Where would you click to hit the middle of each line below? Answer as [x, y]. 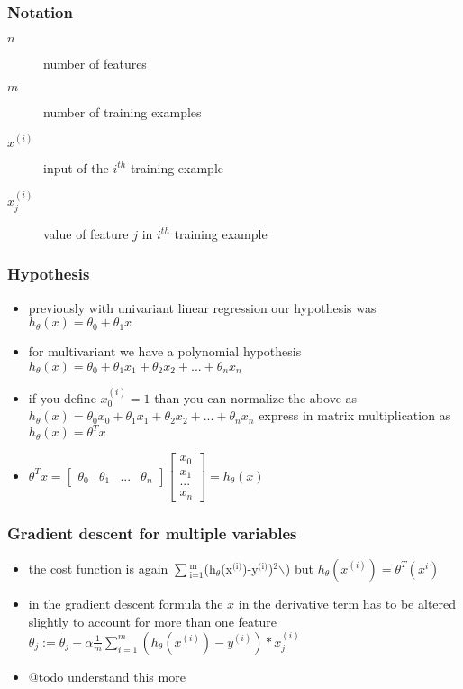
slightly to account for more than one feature [152, 621]
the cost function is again [98, 568]
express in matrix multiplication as [355, 415]
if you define [62, 397]
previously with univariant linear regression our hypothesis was [202, 307]
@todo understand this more [107, 676]
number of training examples [123, 111]
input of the [76, 167]
